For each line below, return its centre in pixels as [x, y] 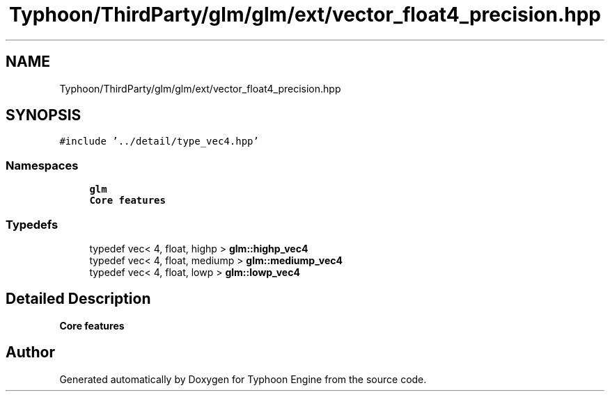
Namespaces [42, 165]
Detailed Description [78, 299]
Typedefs [32, 224]
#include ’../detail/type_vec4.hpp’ [159, 141]
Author [30, 353]
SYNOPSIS [44, 115]
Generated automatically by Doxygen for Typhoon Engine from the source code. [243, 379]
